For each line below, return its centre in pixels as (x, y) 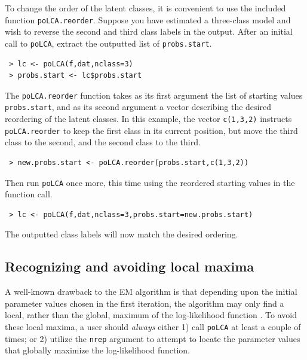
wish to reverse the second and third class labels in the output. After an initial (149, 31)
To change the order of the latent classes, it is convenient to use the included (145, 8)
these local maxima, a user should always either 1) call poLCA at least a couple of (153, 326)
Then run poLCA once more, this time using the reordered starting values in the (150, 182)
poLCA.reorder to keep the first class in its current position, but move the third (151, 130)
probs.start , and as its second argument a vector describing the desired (138, 107)
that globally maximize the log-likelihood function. (97, 350)
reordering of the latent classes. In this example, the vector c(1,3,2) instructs (148, 118)
